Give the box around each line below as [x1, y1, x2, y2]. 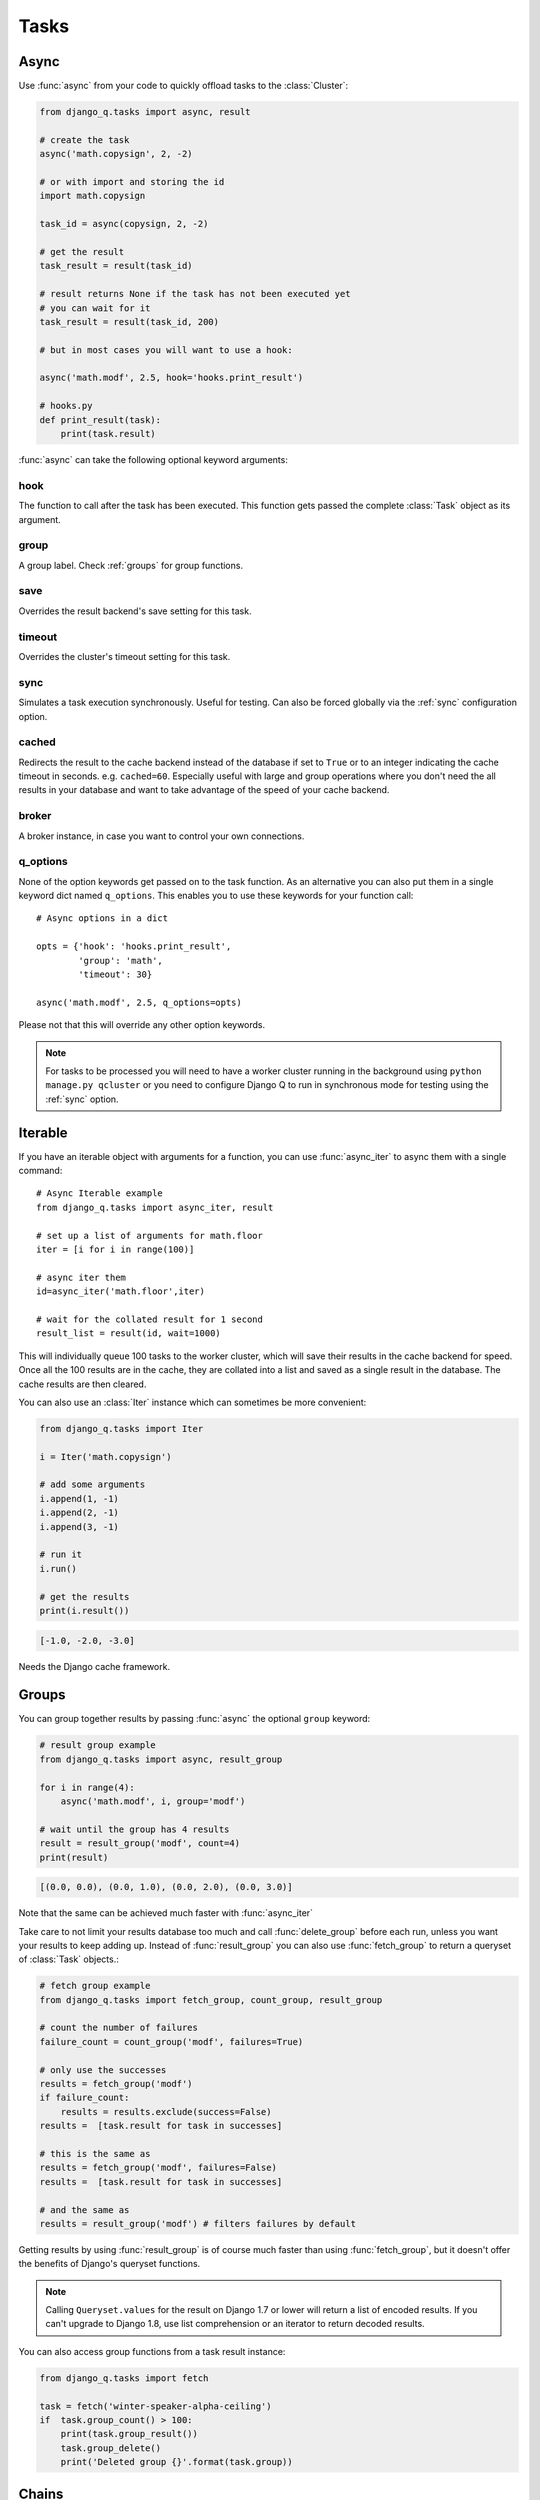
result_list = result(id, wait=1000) [36, 1328, 222, 1339]
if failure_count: [39, 2092, 130, 2104]
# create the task [39, 134, 130, 145]
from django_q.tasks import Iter [39, 1423, 204, 1434]
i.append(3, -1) [39, 1521, 120, 1532]
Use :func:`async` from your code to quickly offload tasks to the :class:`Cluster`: [18, 80, 349, 92]
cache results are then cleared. [18, 1378, 147, 1390]
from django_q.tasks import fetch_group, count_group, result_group [39, 1994, 383, 2005]
